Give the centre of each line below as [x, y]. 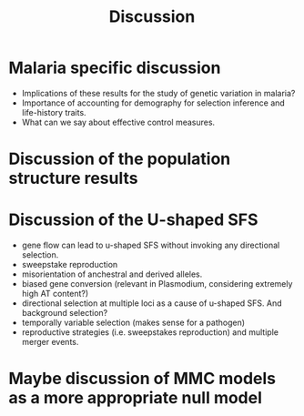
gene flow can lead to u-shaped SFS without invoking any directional [151, 245]
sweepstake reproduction [70, 265]
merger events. [50, 342]
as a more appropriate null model [136, 398]
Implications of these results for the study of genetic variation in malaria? [158, 93]
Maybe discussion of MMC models [142, 379]
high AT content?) [55, 294]
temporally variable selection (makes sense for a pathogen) [133, 323]
